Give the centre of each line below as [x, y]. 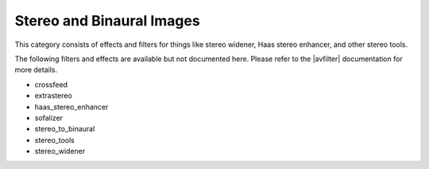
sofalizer [49, 117]
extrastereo [54, 96]
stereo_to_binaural [65, 129]
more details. [36, 70]
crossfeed [51, 84]
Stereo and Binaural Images [107, 21]
